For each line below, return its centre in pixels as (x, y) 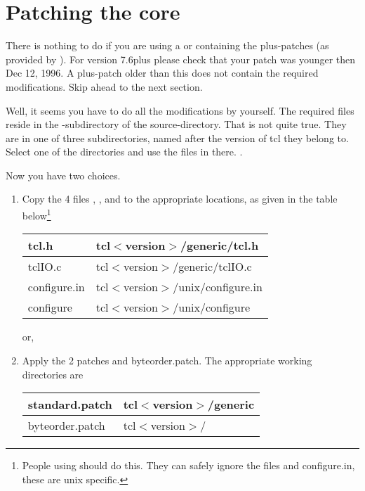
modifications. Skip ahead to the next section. (104, 86)
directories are (53, 374)
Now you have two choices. (63, 175)
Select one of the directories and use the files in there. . (124, 152)
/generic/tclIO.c (212, 267)
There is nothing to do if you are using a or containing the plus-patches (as (167, 45)
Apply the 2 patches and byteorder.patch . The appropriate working (167, 360)
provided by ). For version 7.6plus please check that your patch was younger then (181, 59)
